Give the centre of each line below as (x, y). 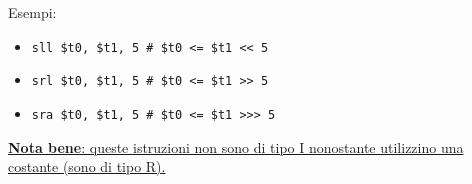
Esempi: (32, 12)
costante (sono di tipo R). (87, 166)
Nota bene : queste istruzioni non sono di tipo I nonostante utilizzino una (236, 146)
